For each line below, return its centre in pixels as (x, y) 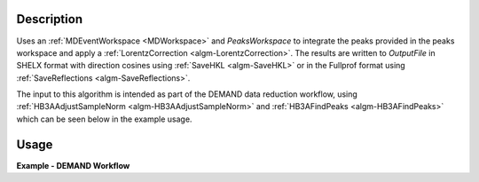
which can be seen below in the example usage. (104, 119)
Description (50, 19)
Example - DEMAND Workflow (73, 165)
